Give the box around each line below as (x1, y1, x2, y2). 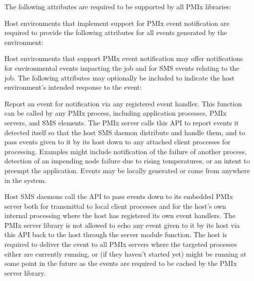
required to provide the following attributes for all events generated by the (4, 27, 227, 38)
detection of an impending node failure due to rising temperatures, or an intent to (4, 156, 250, 166)
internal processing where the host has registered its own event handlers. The (4, 210, 235, 221)
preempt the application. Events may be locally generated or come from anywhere (4, 165, 250, 175)
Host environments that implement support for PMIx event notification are (4, 18, 230, 28)
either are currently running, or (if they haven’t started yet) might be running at (4, 248, 247, 259)
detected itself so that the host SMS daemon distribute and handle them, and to (4, 127, 245, 137)
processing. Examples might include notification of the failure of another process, (4, 146, 247, 156)
